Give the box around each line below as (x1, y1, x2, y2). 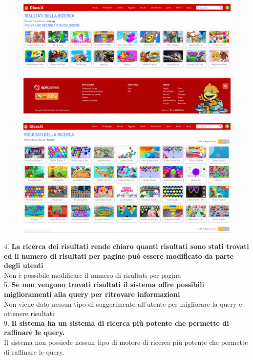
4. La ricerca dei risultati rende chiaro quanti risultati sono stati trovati (4, 241, 249, 251)
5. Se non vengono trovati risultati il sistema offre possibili (4, 279, 204, 290)
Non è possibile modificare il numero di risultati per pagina (4, 270, 181, 280)
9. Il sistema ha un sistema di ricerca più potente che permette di (4, 317, 229, 328)
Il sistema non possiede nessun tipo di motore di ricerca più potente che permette (4, 337, 248, 347)
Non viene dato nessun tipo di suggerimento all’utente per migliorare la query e (4, 298, 242, 309)
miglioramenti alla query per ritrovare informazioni (4, 289, 180, 299)
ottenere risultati (4, 308, 54, 318)
